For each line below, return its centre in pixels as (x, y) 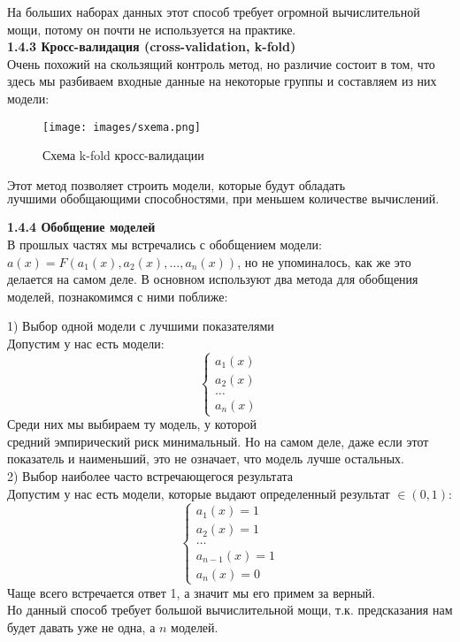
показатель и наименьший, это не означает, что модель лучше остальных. (206, 459)
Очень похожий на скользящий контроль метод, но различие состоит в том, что (221, 63)
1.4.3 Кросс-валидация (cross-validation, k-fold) (152, 46)
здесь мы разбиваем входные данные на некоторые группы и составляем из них (222, 81)
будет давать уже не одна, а (81, 627)
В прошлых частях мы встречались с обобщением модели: (165, 244)
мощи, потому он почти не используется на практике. (152, 29)
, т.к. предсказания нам (390, 610)
